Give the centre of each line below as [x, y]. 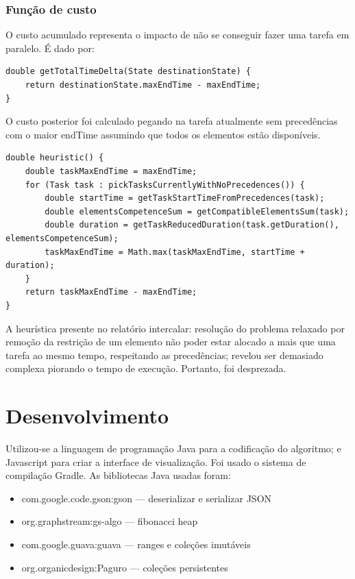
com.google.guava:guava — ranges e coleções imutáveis [136, 544]
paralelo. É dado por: [50, 48]
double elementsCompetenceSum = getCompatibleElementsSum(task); [197, 211]
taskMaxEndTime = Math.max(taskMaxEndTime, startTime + [175, 252]
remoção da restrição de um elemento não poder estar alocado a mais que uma [171, 342]
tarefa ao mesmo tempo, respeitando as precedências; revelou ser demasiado [164, 355]
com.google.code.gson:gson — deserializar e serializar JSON [147, 498]
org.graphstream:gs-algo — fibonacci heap [110, 521]
